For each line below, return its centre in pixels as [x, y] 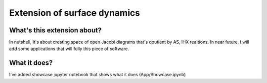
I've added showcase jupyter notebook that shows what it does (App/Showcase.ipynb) [97, 75]
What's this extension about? [55, 30]
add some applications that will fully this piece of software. [69, 49]
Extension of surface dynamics [75, 13]
